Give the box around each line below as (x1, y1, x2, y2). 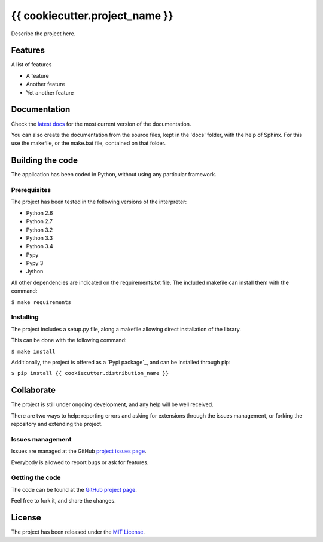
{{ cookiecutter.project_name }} (11, 9, 173, 22)
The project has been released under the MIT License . (11, 528, 145, 535)
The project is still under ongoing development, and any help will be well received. (11, 401, 214, 408)
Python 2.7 (26, 218, 53, 225)
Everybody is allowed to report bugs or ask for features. (11, 458, 149, 466)
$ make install (11, 348, 56, 355)
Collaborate (11, 385, 56, 395)
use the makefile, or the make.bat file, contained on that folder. (11, 139, 166, 147)
